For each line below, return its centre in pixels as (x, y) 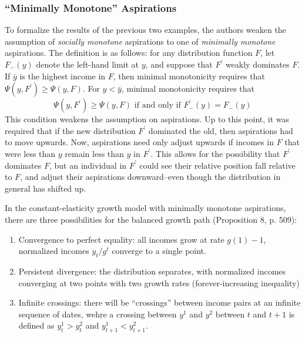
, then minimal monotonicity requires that (189, 76)
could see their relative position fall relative (217, 165)
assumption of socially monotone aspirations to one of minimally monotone (140, 41)
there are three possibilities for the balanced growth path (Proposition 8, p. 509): (151, 219)
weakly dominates (257, 64)
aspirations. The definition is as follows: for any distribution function (129, 53)
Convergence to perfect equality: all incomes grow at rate (121, 239)
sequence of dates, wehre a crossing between (98, 314)
